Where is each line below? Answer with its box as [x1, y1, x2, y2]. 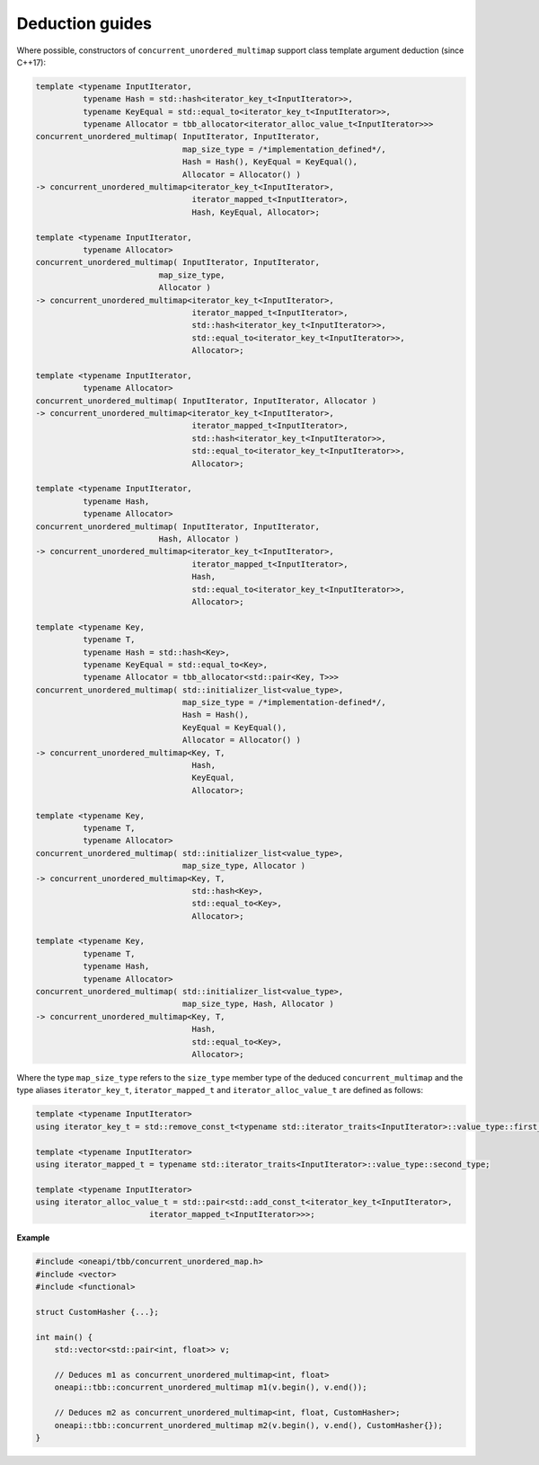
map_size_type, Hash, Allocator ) [181, 999, 334, 1010]
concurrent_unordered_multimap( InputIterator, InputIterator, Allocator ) [35, 395, 377, 406]
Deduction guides [16, 13, 153, 33]
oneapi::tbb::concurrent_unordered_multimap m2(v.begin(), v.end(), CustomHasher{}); [54, 1420, 444, 1430]
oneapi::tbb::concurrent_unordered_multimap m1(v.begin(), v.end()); [54, 1382, 367, 1392]
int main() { [35, 1332, 93, 1342]
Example [16, 1232, 50, 1243]
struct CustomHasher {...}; [35, 1307, 159, 1318]
